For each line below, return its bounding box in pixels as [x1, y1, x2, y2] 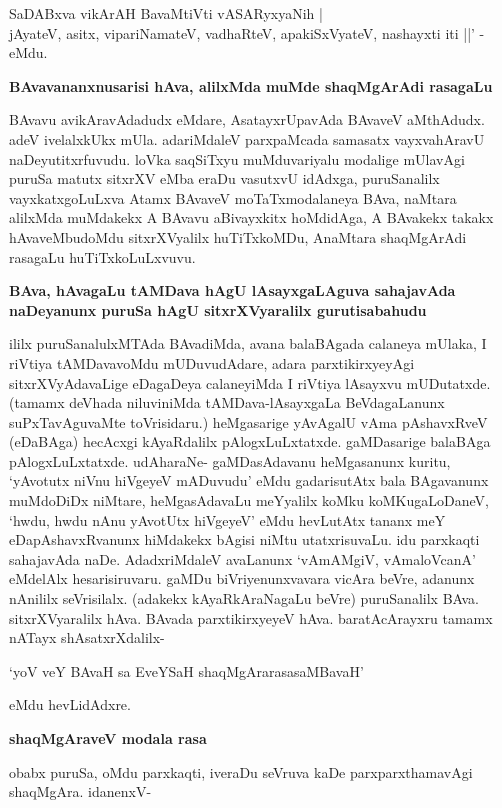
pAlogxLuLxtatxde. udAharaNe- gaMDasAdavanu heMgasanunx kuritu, [9, 450, 451, 471]
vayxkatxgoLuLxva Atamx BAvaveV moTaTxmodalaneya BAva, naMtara [9, 187, 457, 208]
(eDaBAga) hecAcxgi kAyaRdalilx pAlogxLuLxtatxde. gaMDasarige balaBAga [9, 431, 491, 452]
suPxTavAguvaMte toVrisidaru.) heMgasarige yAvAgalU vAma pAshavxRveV [9, 411, 488, 432]
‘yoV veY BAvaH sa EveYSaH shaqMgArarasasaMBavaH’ [9, 660, 364, 681]
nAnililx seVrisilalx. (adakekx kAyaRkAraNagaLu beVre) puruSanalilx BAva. [9, 588, 479, 609]
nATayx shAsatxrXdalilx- [9, 627, 165, 648]
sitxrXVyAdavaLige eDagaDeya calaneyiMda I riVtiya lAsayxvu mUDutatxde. [9, 372, 491, 393]
